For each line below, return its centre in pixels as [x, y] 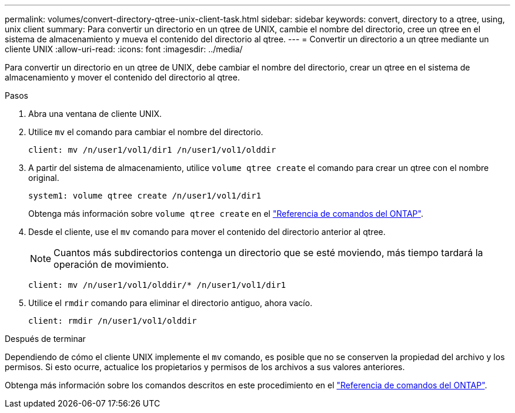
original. [44, 178]
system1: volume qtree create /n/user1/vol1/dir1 [145, 196]
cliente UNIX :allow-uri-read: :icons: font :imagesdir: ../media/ [124, 49]
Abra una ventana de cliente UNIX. [95, 114]
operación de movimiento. [111, 264]
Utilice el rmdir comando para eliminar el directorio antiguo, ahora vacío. [170, 303]
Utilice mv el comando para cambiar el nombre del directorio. [146, 132]
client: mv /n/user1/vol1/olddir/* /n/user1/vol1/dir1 [157, 285]
